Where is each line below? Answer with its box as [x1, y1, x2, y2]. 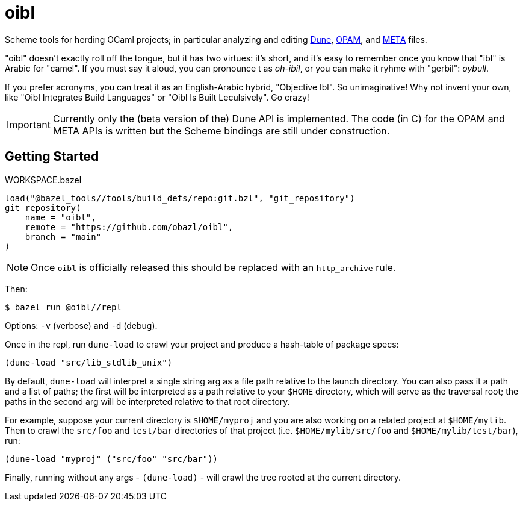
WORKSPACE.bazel [5, 174, 82, 185]
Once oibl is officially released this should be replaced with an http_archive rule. [31, 261, 396, 273]
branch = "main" [25, 231, 102, 242]
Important [7, 118, 51, 131]
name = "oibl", [25, 212, 96, 222]
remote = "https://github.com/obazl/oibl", [25, 222, 234, 232]
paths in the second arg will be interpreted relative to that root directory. [5, 396, 290, 407]
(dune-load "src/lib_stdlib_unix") [5, 357, 173, 367]
